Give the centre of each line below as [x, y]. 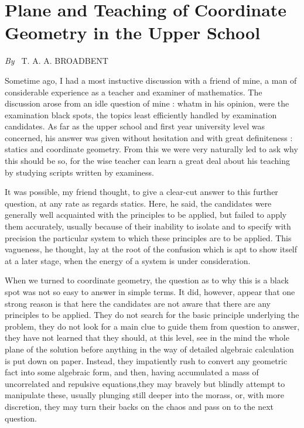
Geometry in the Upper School [133, 32]
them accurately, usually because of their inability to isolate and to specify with [148, 226]
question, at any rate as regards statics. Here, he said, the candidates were [138, 203]
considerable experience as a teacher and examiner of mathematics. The [134, 92]
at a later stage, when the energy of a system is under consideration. [128, 260]
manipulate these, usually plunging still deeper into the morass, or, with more [144, 395]
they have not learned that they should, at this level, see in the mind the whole [147, 338]
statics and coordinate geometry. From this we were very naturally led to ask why [151, 149]
